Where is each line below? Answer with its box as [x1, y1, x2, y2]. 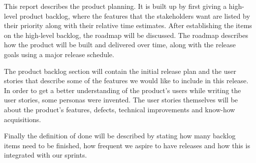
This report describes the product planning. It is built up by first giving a [4, 1, 227, 11]
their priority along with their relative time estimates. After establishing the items [4, 20, 252, 31]
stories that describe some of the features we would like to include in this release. [4, 75, 249, 86]
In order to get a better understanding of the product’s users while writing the [4, 85, 241, 95]
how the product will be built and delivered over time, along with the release [4, 39, 236, 50]
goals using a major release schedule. [4, 49, 114, 59]
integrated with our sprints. [4, 150, 87, 160]
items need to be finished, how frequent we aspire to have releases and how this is [4, 140, 250, 150]
